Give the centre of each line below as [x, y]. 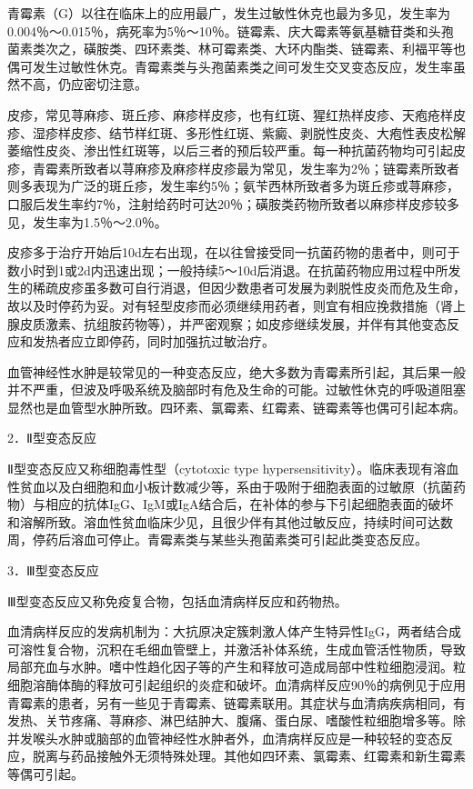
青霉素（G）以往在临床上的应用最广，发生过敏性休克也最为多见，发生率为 [229, 13]
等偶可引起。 [45, 773]
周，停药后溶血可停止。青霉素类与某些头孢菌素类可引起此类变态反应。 [217, 539]
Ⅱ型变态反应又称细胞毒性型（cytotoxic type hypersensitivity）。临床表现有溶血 [233, 469]
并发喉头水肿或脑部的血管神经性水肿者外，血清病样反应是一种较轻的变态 [224, 738]
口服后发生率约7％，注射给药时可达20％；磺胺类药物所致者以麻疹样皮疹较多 [233, 203]
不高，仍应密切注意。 [83, 84]
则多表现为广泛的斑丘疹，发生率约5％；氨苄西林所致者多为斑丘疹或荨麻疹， [233, 186]
